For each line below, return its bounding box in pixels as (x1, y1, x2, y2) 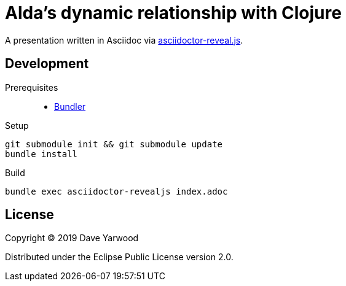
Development (5, 56, 89, 72)
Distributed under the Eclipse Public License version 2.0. (5, 252, 234, 263)
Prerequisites (5, 82, 58, 93)
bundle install (5, 149, 78, 159)
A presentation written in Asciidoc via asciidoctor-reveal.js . (5, 34, 243, 45)
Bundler (54, 101, 86, 112)
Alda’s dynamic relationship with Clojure (5, 2, 342, 23)
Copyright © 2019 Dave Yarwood (5, 233, 139, 244)
